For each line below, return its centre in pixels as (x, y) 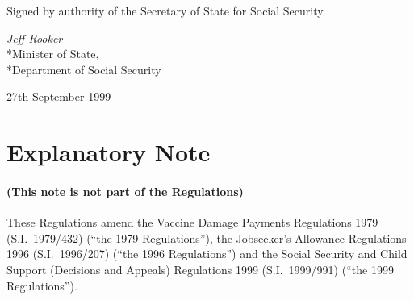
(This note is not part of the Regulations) (125, 191)
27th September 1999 (59, 96)
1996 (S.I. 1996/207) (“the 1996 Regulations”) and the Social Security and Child (207, 254)
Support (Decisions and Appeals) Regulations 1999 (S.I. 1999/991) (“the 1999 (200, 269)
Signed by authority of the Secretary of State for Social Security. (166, 10)
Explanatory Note (109, 152)
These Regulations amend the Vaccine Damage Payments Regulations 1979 (192, 222)
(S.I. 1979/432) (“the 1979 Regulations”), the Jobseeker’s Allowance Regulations (207, 237)
